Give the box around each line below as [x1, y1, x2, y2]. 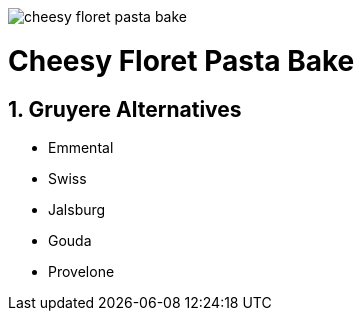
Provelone [48, 262, 115, 280]
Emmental [48, 138, 114, 156]
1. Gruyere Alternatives [8, 96, 242, 122]
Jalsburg [48, 200, 106, 218]
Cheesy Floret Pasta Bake [8, 43, 355, 78]
